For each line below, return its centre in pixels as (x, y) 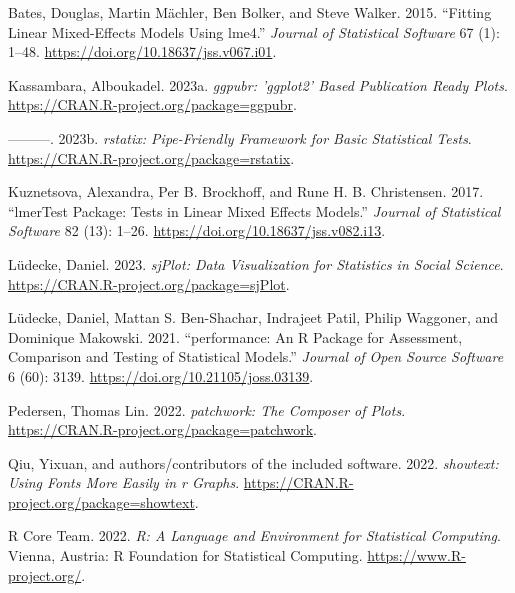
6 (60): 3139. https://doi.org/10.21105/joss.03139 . (161, 375)
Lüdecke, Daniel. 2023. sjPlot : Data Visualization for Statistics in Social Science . (256, 263)
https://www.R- (416, 555)
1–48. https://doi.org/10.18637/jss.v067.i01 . (142, 51)
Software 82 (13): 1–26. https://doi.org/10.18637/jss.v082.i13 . (197, 230)
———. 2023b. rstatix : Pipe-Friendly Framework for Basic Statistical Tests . (240, 137)
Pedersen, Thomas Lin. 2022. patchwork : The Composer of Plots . (207, 409)
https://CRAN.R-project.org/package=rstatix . (151, 157)
